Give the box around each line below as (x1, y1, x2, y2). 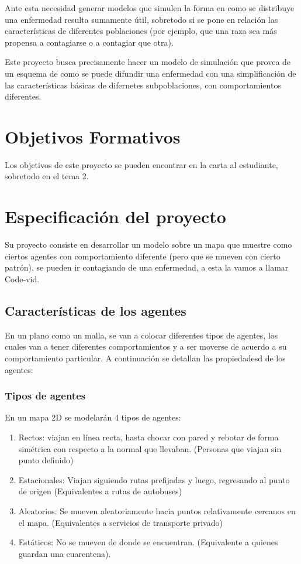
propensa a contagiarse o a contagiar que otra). (5, 36, 174, 48)
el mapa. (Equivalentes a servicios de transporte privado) (18, 516, 223, 528)
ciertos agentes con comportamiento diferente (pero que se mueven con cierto (5, 249, 281, 262)
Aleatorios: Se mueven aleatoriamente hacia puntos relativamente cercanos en (18, 504, 296, 517)
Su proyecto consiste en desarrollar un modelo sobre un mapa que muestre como (5, 238, 292, 251)
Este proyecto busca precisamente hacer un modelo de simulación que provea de (5, 56, 291, 68)
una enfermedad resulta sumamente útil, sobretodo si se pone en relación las (5, 13, 278, 25)
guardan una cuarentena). (18, 547, 111, 559)
